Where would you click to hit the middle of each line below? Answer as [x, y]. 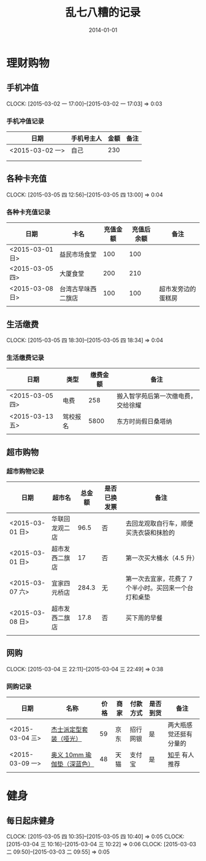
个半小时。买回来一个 [156, 588]
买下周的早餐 [144, 618]
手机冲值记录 [25, 121]
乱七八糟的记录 [103, 13]
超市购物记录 [25, 471]
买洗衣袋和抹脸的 [150, 532]
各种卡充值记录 [29, 212]
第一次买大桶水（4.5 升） [162, 558]
